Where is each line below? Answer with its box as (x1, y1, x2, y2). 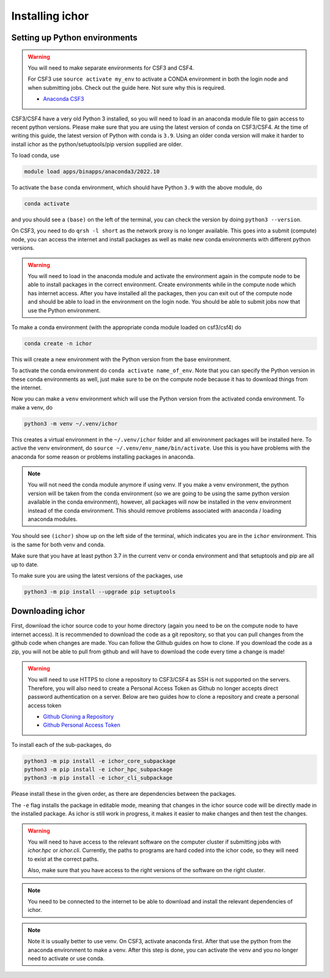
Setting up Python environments (11, 32, 137, 43)
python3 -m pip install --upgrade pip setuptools (24, 588, 176, 595)
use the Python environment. (28, 306, 101, 314)
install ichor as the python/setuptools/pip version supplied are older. (11, 141, 183, 148)
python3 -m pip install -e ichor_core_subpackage (24, 757, 176, 764)
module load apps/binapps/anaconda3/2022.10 (24, 168, 160, 175)
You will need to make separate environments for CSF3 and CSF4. (28, 64, 194, 72)
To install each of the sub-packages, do (11, 741, 112, 748)
